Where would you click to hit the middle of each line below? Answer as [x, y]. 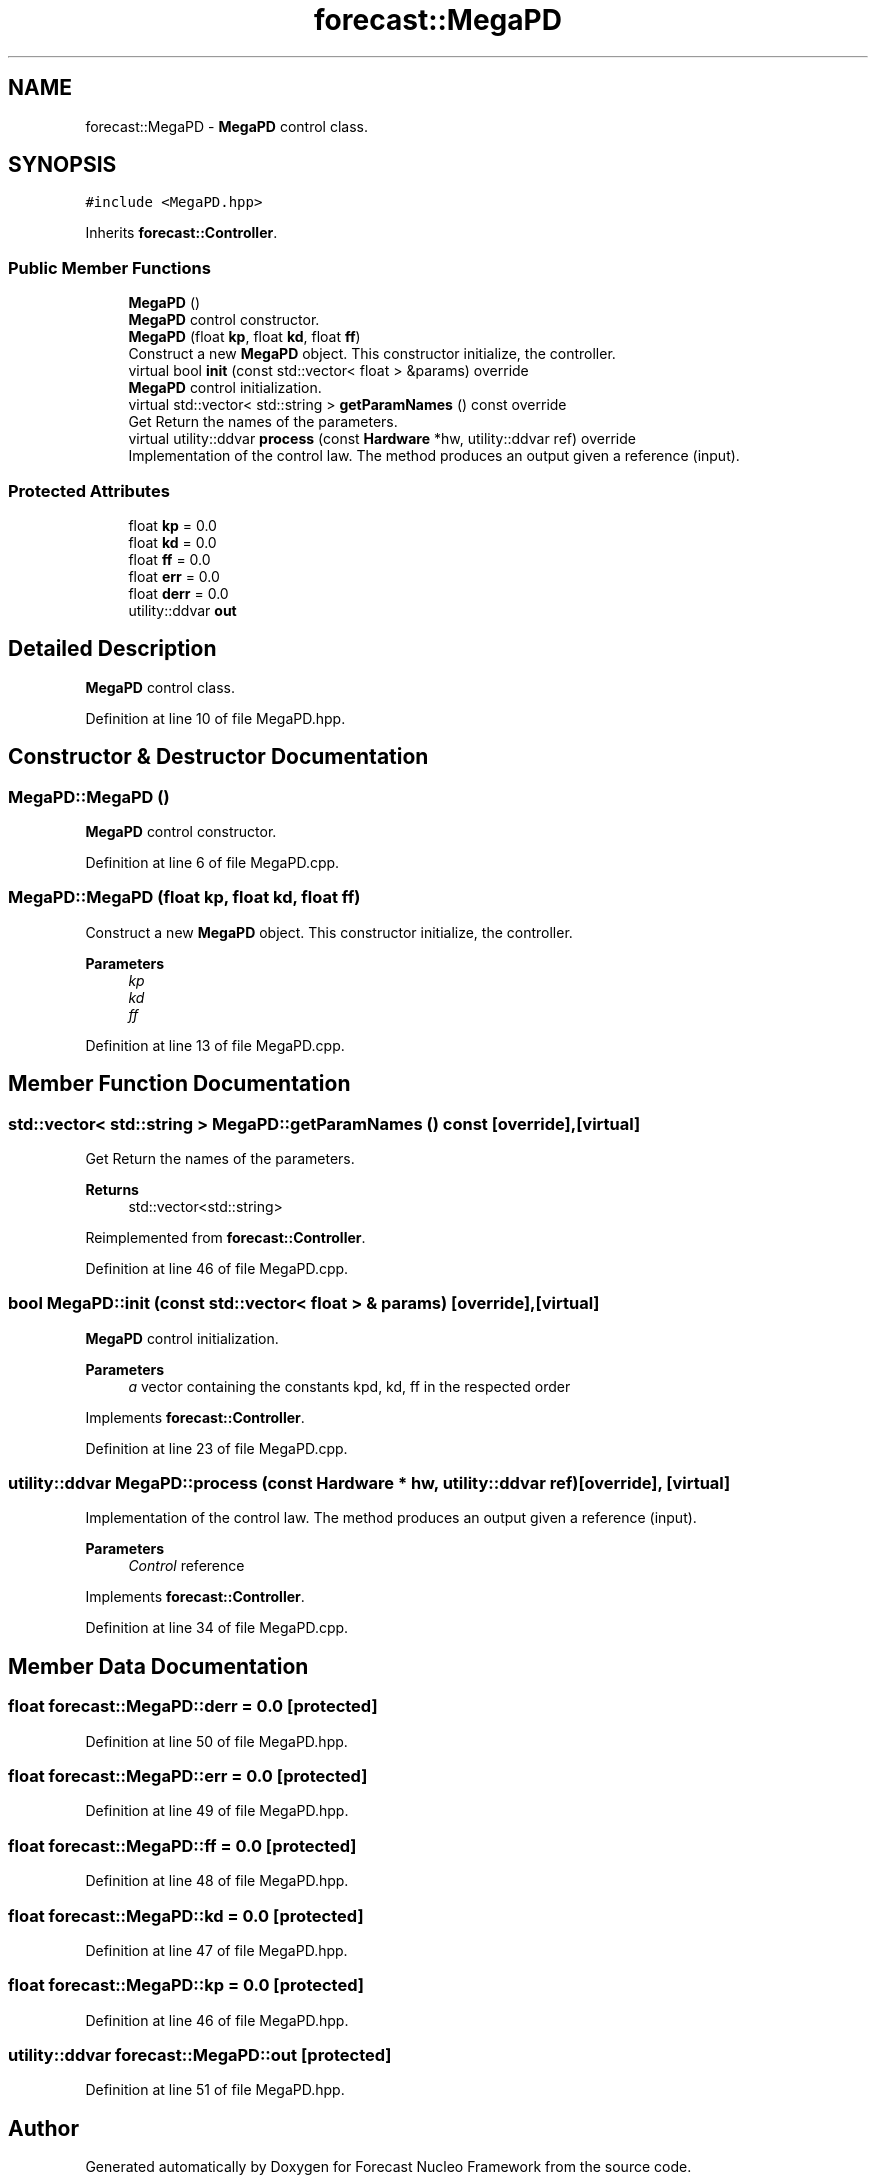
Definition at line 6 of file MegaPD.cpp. [212, 862]
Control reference [186, 1566]
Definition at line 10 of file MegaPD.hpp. [215, 718]
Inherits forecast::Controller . [181, 233]
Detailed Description [112, 649]
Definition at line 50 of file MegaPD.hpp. [216, 1741]
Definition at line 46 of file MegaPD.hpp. [217, 2020]
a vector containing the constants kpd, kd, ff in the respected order [349, 1386]
